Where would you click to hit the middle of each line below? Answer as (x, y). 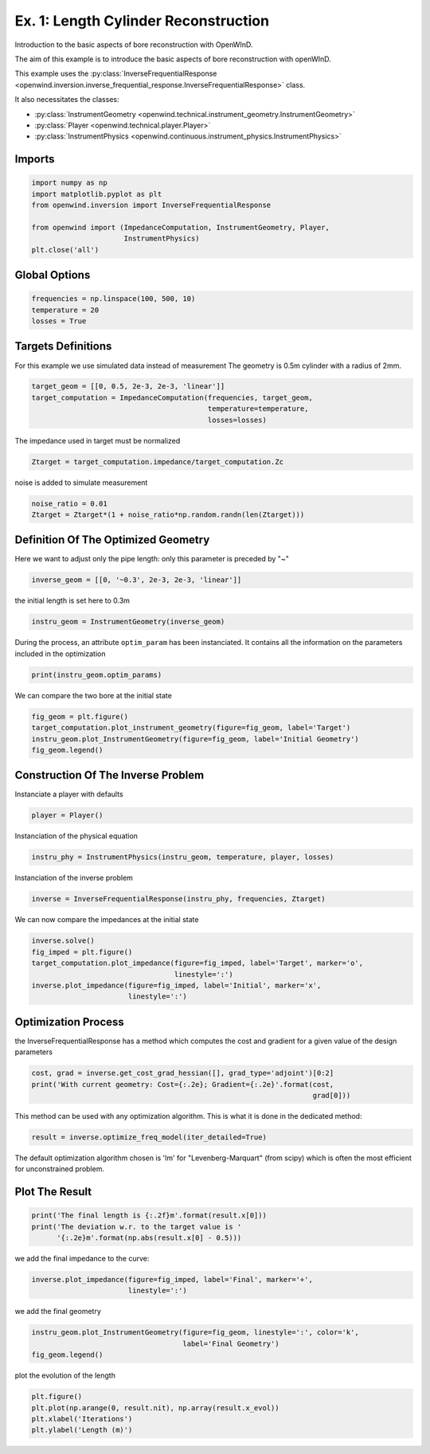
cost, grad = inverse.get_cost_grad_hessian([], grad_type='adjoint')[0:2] (183, 1073)
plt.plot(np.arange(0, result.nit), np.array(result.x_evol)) (155, 1408)
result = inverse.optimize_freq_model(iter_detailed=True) (149, 1137)
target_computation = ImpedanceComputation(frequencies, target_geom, (172, 397)
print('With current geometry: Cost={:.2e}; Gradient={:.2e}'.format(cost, (183, 1084)
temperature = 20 (65, 310)
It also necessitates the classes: (67, 100)
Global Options (53, 275)
